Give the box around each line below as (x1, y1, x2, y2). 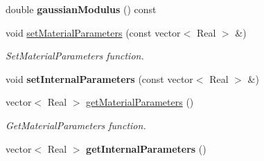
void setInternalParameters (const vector (6, 71, 193, 86)
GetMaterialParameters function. (6, 117, 146, 132)
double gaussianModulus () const (6, 2, 157, 16)
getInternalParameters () (86, 141, 206, 155)
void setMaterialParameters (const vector (6, 25, 181, 39)
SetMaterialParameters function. (6, 48, 144, 63)
